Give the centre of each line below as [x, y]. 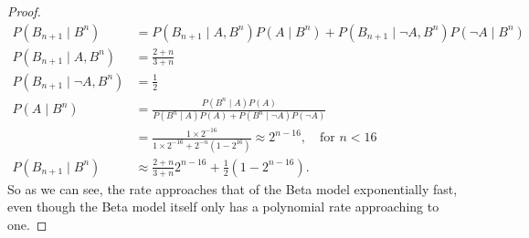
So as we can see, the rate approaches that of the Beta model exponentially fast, [233, 188]
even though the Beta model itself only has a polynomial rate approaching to [223, 207]
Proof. [24, 11]
